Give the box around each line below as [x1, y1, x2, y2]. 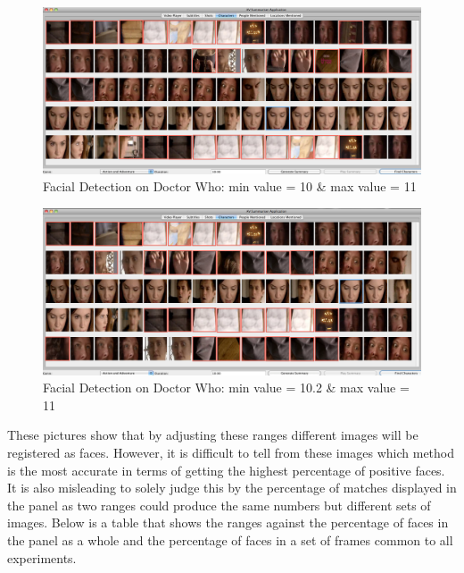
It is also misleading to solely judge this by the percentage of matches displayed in [7, 478, 457, 497]
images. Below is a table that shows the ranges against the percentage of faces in [7, 513, 449, 532]
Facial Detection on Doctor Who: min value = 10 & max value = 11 [43, 177, 417, 196]
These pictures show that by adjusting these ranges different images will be [7, 426, 418, 444]
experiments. [7, 548, 77, 567]
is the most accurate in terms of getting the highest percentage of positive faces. [7, 460, 445, 479]
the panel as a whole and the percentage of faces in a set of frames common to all [7, 531, 453, 549]
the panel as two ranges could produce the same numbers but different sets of [7, 495, 431, 514]
